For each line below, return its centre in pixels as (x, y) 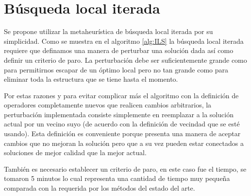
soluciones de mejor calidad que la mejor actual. (75, 152)
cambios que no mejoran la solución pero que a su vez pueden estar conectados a (124, 143)
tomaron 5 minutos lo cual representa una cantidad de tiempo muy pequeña (117, 178)
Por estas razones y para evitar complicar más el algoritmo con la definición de (121, 95)
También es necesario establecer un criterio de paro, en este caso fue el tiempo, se (125, 169)
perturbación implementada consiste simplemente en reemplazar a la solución (119, 114)
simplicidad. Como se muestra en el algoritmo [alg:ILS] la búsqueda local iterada (124, 41)
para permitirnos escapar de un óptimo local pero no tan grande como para (116, 69)
